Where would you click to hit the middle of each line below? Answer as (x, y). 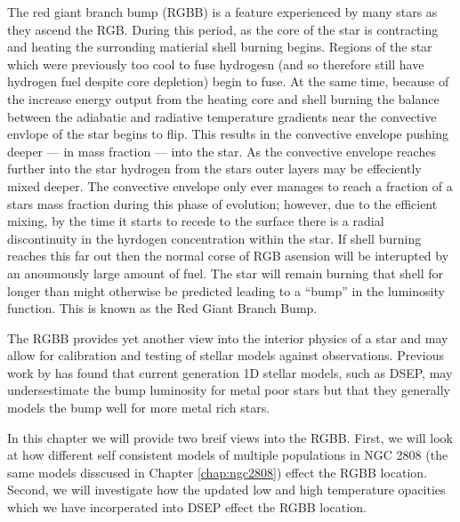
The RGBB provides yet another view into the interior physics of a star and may (228, 337)
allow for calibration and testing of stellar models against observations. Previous (226, 355)
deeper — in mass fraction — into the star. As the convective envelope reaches (222, 151)
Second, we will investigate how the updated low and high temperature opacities (226, 490)
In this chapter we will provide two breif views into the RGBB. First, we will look (230, 437)
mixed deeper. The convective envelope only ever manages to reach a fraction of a (230, 185)
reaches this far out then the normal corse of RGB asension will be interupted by (228, 256)
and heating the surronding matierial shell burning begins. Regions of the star (220, 47)
